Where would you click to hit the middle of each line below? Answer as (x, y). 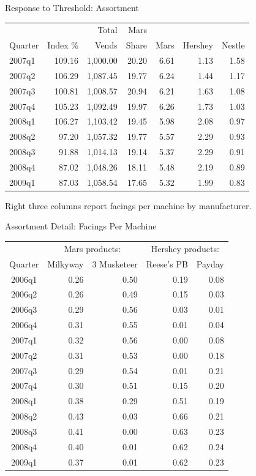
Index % (63, 45)
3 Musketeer (115, 263)
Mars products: (92, 248)
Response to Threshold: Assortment (72, 7)
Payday (210, 263)
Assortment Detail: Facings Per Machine (81, 226)
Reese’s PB (167, 263)
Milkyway (66, 263)
